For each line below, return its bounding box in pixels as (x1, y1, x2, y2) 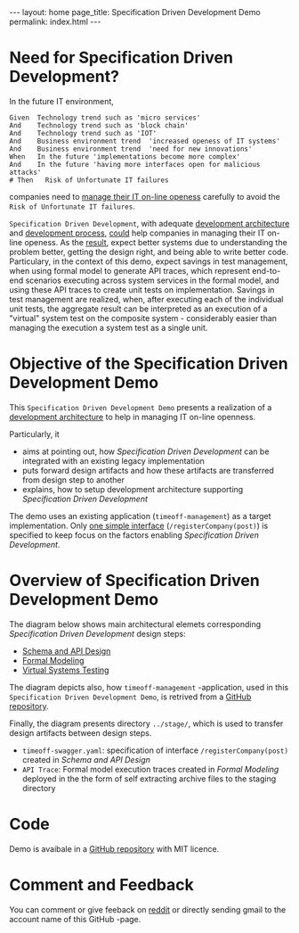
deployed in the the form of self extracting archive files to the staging (21, 773, 277, 784)
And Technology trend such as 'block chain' (9, 120, 190, 130)
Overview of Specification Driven (9, 571, 260, 590)
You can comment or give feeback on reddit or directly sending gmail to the (9, 904, 287, 915)
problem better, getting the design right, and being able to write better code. (9, 246, 289, 257)
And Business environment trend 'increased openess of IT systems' (9, 136, 280, 145)
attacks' (9, 168, 42, 177)
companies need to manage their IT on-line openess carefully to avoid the (9, 191, 280, 202)
